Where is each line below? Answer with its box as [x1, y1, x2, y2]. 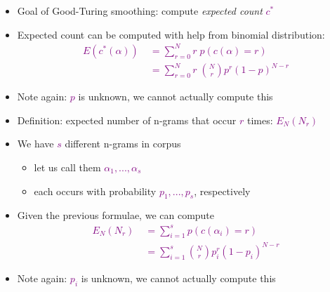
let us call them [34, 160, 101, 175]
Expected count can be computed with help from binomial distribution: [17, 27, 325, 41]
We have [17, 136, 54, 151]
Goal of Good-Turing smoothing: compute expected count [17, 4, 263, 18]
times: [246, 112, 273, 127]
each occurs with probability [34, 183, 157, 198]
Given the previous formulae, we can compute [17, 208, 215, 223]
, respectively [194, 183, 251, 198]
